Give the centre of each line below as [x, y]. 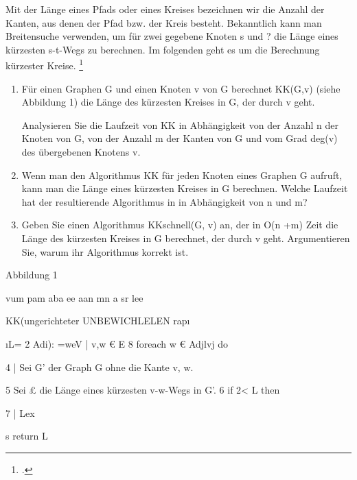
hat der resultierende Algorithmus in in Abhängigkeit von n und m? [164, 201]
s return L [27, 436]
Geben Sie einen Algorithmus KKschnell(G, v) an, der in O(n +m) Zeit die [180, 225]
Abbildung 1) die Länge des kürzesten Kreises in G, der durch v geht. [168, 102]
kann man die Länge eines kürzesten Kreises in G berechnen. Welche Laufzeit [185, 188]
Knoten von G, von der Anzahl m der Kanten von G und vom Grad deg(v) [180, 138]
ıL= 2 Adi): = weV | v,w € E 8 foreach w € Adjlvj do [117, 343]
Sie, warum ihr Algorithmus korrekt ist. [105, 251]
